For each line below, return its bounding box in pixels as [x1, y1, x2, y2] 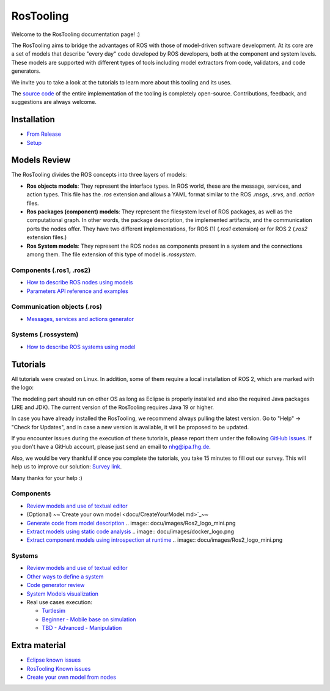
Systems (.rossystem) [11, 330, 79, 339]
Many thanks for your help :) [11, 474, 82, 481]
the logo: [11, 384, 34, 391]
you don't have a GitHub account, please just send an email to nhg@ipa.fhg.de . [11, 443, 211, 451]
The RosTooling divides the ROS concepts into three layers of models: [11, 171, 188, 179]
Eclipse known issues [26, 656, 81, 663]
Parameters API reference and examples [26, 287, 128, 295]
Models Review [11, 155, 71, 165]
